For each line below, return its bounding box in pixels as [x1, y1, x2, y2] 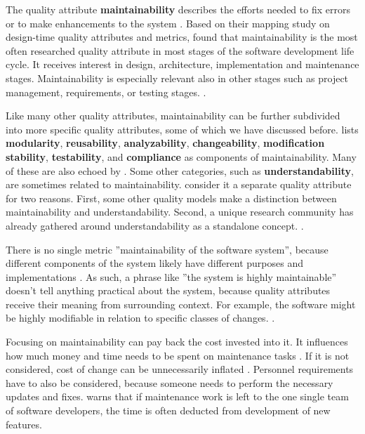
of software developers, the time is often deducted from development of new [6, 403, 331, 418]
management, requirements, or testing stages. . [6, 84, 206, 99]
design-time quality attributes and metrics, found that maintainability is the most [6, 29, 358, 44]
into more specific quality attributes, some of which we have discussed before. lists [6, 121, 359, 136]
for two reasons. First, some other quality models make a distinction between [6, 190, 337, 205]
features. [6, 416, 42, 431]
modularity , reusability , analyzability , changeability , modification [6, 136, 325, 150]
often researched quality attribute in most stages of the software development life [6, 43, 354, 58]
